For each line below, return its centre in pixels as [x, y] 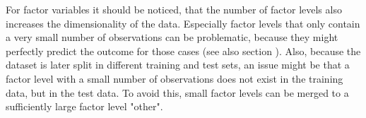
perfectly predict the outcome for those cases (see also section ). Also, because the [183, 51]
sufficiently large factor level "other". [84, 106]
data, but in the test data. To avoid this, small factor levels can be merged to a [177, 92]
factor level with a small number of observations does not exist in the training [175, 78]
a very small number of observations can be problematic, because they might [172, 37]
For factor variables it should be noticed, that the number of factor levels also [174, 9]
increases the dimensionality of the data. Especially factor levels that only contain [183, 23]
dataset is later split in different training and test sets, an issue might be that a [178, 65]
